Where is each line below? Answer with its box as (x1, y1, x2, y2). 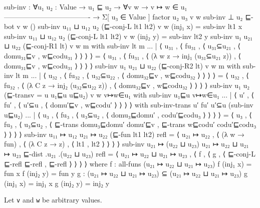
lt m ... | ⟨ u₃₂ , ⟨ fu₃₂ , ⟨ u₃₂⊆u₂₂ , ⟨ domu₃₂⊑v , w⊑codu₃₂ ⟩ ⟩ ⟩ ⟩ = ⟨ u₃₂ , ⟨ (16, 70, 249, 80)
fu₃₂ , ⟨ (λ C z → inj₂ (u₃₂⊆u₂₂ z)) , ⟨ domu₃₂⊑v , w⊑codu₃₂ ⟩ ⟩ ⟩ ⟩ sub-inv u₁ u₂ (4, 79, 250, 90)
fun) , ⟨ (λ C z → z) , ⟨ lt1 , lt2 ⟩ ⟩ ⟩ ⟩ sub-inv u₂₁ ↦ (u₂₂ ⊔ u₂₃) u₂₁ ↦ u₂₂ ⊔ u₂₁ (4, 138, 249, 149)
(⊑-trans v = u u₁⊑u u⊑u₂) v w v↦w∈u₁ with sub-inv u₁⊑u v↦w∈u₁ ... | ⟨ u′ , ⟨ (4, 89, 254, 100)
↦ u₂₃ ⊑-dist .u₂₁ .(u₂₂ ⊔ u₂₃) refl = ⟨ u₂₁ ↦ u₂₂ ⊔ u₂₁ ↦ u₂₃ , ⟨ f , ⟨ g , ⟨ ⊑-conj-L (4, 148, 255, 158)
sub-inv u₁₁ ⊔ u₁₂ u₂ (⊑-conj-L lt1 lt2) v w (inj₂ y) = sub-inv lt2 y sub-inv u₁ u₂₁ (4, 30, 253, 41)
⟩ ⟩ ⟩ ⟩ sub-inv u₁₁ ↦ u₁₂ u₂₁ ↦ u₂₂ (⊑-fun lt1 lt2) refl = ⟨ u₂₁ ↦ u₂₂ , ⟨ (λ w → (4, 128, 245, 139)
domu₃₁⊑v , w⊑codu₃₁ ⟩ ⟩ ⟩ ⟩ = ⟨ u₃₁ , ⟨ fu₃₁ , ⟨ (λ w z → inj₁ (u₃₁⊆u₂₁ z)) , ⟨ (4, 50, 241, 60)
